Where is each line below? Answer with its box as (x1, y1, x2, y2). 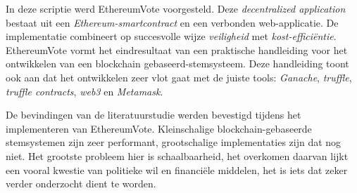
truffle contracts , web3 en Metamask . (6, 84, 163, 98)
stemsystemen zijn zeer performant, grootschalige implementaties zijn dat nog (6, 135, 342, 149)
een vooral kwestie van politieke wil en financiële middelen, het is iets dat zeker (6, 162, 348, 177)
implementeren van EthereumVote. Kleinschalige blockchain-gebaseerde (6, 121, 312, 135)
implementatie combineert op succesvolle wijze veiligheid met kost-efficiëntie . (6, 29, 337, 44)
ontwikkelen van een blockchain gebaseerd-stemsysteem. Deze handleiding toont (6, 56, 349, 71)
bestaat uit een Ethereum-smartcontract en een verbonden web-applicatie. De (6, 15, 339, 29)
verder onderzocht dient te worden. (6, 176, 156, 191)
